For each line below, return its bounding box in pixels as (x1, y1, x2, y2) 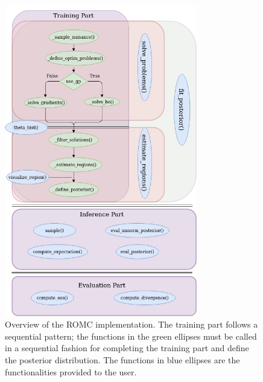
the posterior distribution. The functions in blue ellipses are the (5, 353, 240, 366)
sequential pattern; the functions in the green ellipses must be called (5, 329, 257, 342)
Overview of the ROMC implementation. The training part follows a (5, 318, 258, 331)
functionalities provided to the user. (5, 365, 137, 378)
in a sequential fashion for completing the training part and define (5, 342, 249, 354)
